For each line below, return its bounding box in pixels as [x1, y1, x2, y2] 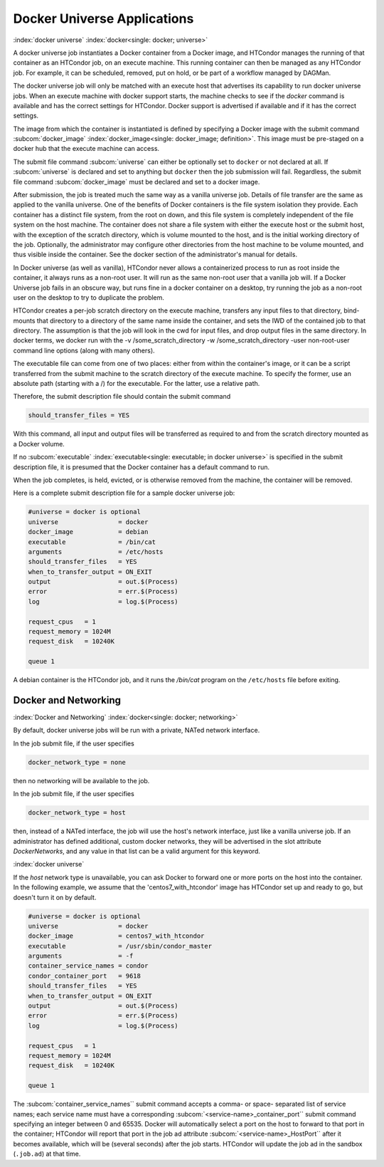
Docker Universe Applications [13, 11, 194, 26]
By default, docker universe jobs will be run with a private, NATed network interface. [13, 726, 260, 735]
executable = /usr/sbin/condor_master [28, 942, 213, 950]
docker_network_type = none [28, 758, 126, 766]
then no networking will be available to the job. [13, 776, 150, 785]
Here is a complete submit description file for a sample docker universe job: [13, 488, 235, 498]
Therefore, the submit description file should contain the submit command [13, 392, 231, 401]
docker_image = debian [28, 528, 149, 536]
